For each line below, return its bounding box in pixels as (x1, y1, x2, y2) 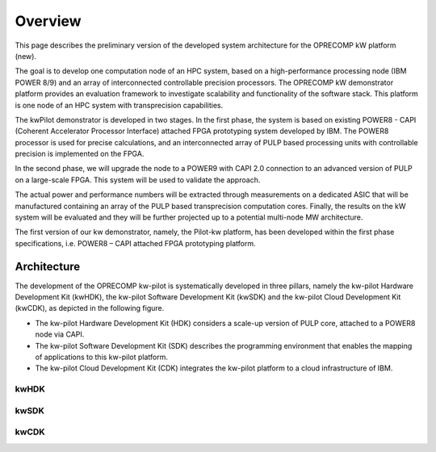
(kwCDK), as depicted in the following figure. (15, 303, 165, 313)
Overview (15, 12, 82, 30)
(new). (15, 51, 36, 61)
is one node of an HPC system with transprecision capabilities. (15, 100, 224, 110)
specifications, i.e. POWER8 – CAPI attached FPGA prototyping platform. (15, 238, 256, 248)
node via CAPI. (35, 329, 85, 339)
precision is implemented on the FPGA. (15, 149, 145, 159)
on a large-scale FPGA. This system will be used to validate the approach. (15, 174, 261, 185)
